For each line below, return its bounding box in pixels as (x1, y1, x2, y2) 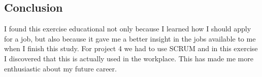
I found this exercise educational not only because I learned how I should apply (4, 23, 251, 34)
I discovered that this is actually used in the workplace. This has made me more (4, 53, 253, 63)
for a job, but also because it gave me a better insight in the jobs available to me (4, 33, 256, 44)
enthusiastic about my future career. (4, 63, 117, 73)
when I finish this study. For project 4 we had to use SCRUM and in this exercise (4, 43, 258, 54)
